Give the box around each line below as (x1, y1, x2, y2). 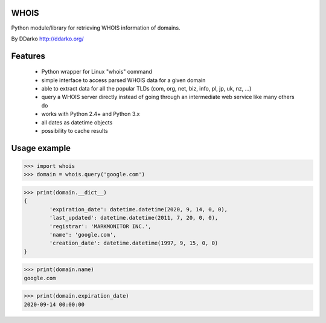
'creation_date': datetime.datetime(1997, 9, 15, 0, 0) (49, 240, 219, 247)
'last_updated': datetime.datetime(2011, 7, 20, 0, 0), (49, 214, 219, 222)
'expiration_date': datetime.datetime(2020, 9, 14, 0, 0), (49, 206, 228, 213)
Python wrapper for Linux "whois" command (41, 68, 152, 75)
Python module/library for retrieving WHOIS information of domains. (11, 24, 181, 31)
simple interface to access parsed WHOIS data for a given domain (41, 76, 206, 84)
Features (11, 51, 45, 61)
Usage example (11, 142, 71, 153)
